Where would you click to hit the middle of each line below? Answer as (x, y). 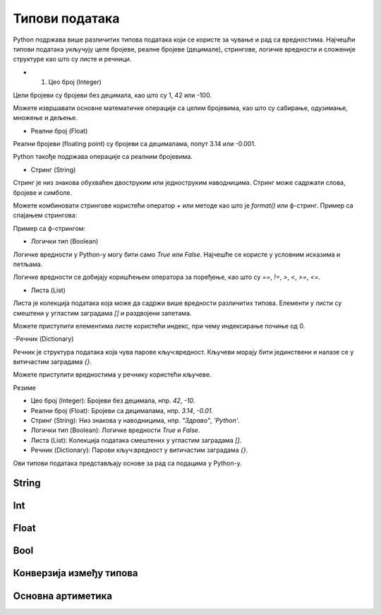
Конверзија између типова (75, 573)
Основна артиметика (63, 596)
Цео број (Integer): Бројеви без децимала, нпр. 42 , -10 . (113, 401)
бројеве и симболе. (43, 192)
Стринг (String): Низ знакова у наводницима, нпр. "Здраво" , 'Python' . (135, 421)
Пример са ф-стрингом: (49, 228)
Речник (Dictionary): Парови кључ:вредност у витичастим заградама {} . (139, 450)
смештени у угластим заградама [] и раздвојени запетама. (102, 313)
